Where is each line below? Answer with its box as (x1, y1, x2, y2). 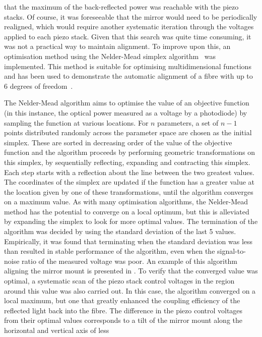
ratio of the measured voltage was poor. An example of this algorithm (22, 255, 237, 266)
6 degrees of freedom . (4, 80, 73, 91)
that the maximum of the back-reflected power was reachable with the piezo (4, 2, 239, 12)
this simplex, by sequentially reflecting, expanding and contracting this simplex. (4, 156, 250, 167)
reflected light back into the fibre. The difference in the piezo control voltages (4, 305, 243, 315)
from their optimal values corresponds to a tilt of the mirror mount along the (4, 315, 243, 325)
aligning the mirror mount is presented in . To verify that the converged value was (4, 265, 258, 276)
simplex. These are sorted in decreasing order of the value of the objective (4, 137, 232, 147)
